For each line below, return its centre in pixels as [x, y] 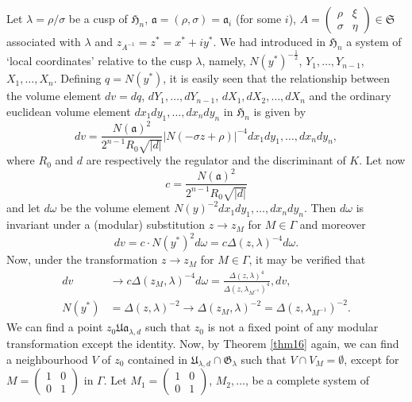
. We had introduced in [270, 41]
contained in [158, 359]
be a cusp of [98, 18]
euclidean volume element [69, 111]
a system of [374, 41]
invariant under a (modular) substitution [106, 224]
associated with [44, 41]
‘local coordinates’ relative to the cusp [99, 61]
